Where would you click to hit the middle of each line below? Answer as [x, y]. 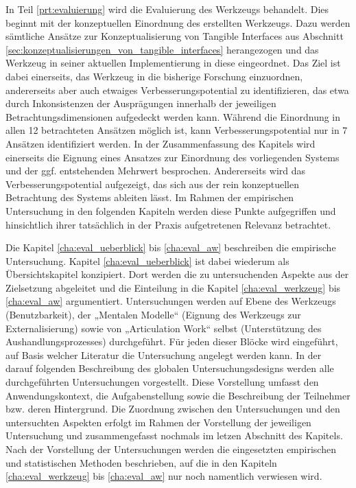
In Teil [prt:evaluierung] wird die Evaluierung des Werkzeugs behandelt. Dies [167, 9]
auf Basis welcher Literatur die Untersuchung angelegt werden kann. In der [164, 355]
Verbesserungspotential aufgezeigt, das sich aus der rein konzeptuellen [153, 184]
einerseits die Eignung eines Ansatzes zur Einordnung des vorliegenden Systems [173, 157]
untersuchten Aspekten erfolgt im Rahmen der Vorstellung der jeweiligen [158, 422]
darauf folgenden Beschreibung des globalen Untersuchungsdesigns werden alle [170, 368]
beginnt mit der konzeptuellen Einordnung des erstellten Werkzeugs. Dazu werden [178, 22]
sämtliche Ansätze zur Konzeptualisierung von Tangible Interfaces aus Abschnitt [175, 36]
